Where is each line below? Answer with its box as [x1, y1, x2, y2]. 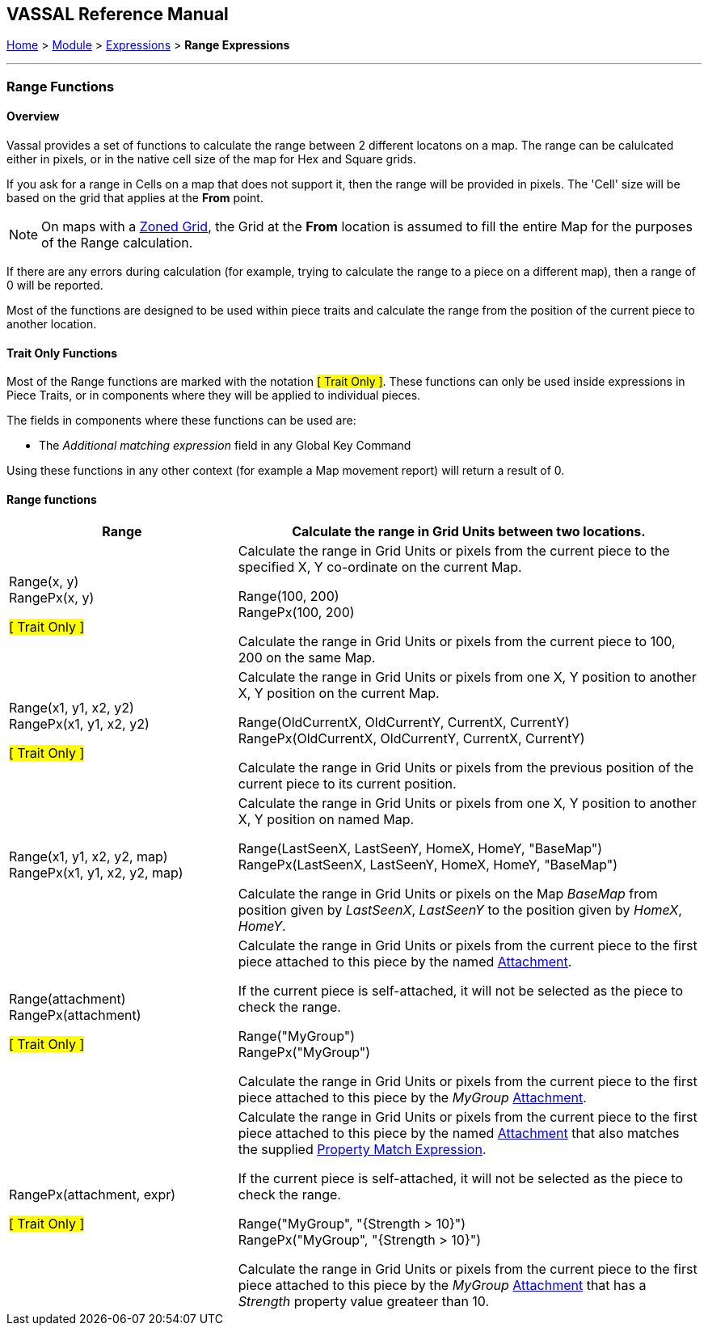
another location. [6, 317, 97, 332]
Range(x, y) [9, 573, 79, 590]
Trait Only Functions [6, 345, 118, 360]
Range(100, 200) [238, 588, 339, 605]
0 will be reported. [6, 278, 103, 293]
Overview [6, 109, 60, 124]
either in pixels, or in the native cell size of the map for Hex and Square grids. [6, 152, 416, 167]
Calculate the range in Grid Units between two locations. [292, 523, 646, 540]
